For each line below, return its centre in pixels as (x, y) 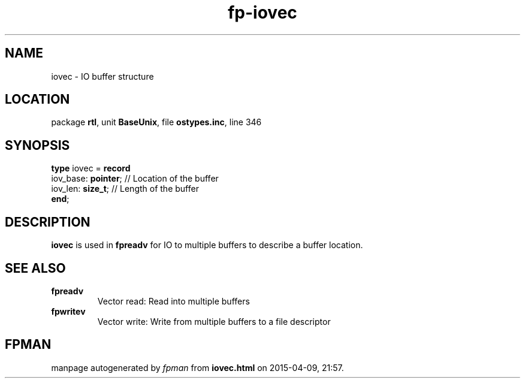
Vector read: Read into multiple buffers (174, 301)
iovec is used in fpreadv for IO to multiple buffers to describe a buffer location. (207, 245)
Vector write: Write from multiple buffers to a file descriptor (214, 321)
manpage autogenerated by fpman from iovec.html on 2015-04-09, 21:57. (197, 367)
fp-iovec (262, 13)
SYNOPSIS (37, 145)
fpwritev (68, 311)
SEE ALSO (35, 268)
